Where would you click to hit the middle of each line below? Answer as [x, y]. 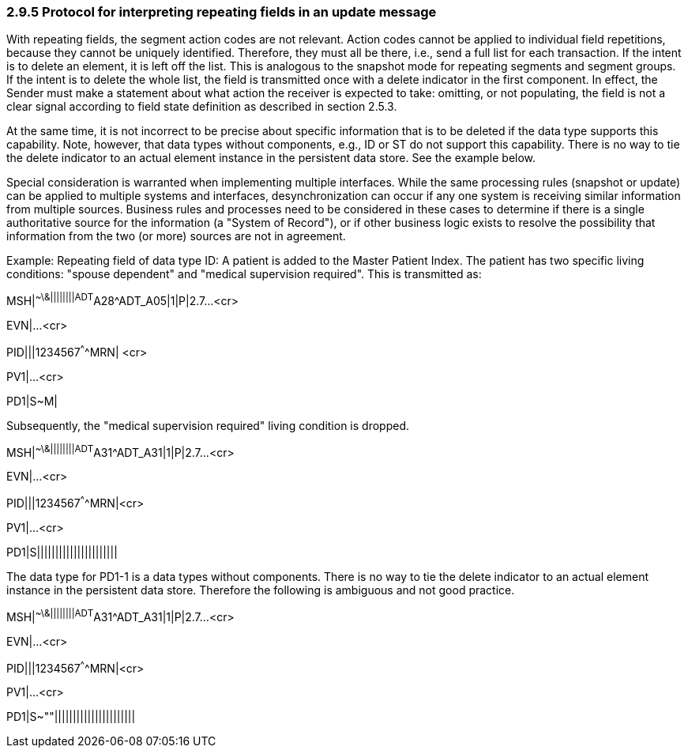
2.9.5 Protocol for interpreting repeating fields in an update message [222, 12]
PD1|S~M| [32, 401]
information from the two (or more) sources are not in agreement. [176, 236]
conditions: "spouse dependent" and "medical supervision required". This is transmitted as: [244, 274]
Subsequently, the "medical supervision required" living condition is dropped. [208, 425]
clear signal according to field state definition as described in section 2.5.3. [202, 107]
